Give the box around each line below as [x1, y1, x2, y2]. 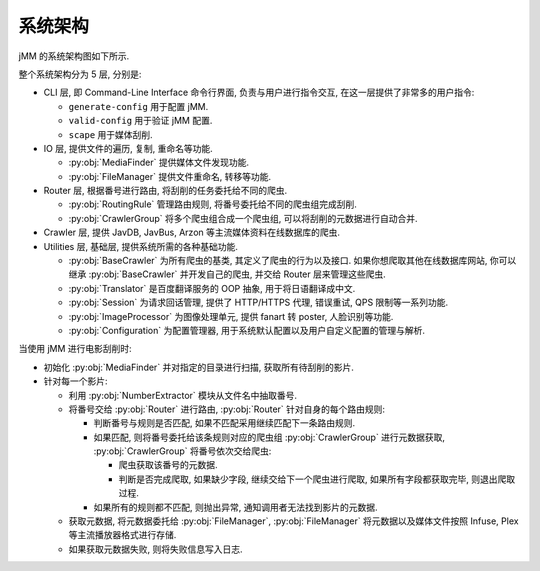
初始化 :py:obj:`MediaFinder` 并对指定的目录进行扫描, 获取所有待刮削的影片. [43, 361, 355, 373]
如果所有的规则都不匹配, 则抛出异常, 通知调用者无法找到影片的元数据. [93, 501, 378, 513]
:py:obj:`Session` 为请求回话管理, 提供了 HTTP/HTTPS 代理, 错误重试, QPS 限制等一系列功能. [68, 296, 449, 309]
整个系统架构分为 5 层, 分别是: [18, 68, 142, 80]
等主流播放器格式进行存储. [68, 529, 177, 541]
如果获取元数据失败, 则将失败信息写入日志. [68, 543, 244, 555]
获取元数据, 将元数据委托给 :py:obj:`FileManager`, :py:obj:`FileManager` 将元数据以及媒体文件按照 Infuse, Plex [68, 515, 519, 527]
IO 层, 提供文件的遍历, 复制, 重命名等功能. [43, 142, 214, 154]
